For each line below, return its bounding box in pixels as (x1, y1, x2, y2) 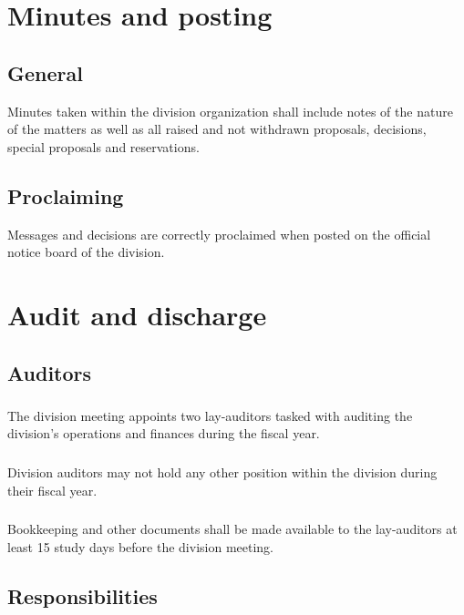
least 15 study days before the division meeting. (7, 537, 274, 556)
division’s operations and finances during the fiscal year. (7, 424, 320, 443)
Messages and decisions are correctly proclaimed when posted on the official (7, 224, 431, 243)
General (7, 58, 83, 87)
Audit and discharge (7, 295, 267, 333)
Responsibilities (7, 581, 158, 610)
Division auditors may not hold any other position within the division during (7, 462, 438, 481)
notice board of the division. (7, 242, 165, 261)
